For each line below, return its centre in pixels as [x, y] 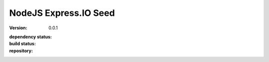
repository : [21, 51]
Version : [18, 28]
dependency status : [31, 37]
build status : [22, 44]
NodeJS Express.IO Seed [62, 13]
